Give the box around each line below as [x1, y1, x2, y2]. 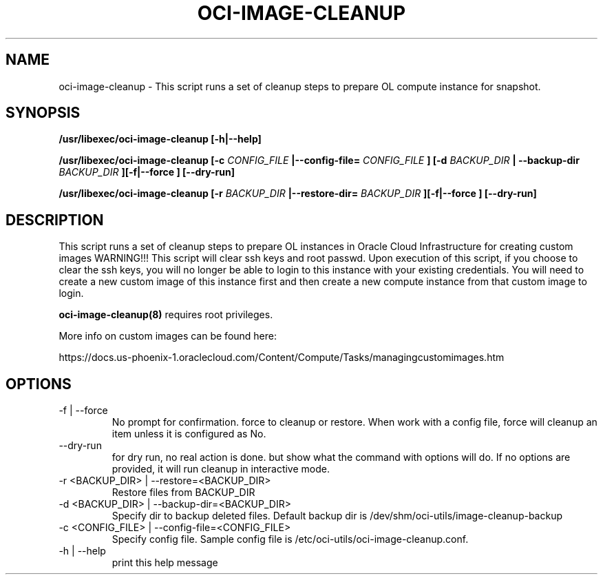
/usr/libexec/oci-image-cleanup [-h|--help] [59, 133, 262, 145]
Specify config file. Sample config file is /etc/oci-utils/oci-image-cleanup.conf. [112, 533, 469, 546]
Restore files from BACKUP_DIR [112, 486, 255, 499]
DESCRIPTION [6, 211, 104, 229]
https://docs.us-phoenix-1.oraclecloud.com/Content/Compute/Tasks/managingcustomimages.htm [59, 351, 505, 364]
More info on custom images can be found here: [59, 330, 277, 342]
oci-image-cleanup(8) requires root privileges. [59, 309, 273, 321]
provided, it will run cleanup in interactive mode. [112, 463, 330, 475]
